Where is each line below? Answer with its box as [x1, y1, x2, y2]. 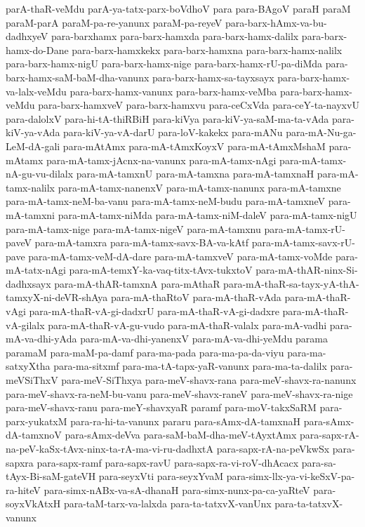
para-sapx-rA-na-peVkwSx [216, 441, 330, 455]
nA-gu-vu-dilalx [6, 166, 74, 181]
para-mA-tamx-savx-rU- [251, 235, 355, 250]
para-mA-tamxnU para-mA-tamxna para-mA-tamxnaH [76, 166, 314, 181]
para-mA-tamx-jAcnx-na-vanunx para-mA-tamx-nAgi [46, 152, 277, 167]
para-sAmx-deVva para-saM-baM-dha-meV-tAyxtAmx [65, 427, 297, 442]
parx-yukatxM [6, 413, 67, 428]
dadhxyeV [6, 29, 48, 44]
